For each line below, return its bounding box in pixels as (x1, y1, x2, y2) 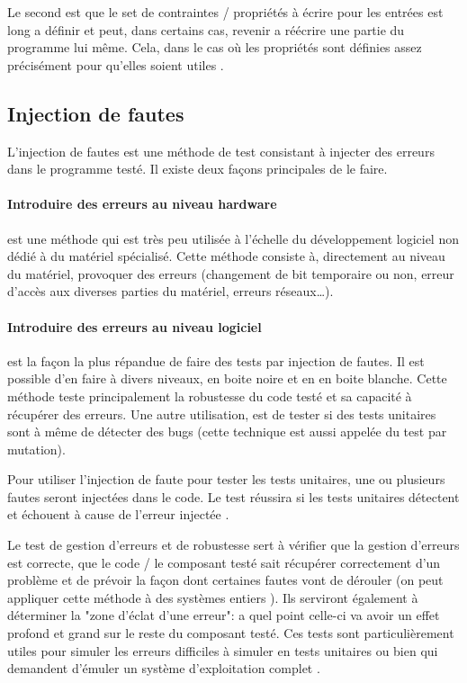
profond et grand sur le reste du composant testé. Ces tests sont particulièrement (7, 624, 454, 643)
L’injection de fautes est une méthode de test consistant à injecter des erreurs (7, 141, 435, 160)
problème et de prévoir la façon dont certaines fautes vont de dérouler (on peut (7, 571, 444, 589)
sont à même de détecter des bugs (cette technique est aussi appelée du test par (7, 422, 447, 441)
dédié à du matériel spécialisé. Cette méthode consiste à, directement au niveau (7, 247, 445, 265)
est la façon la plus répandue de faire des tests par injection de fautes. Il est (7, 351, 425, 370)
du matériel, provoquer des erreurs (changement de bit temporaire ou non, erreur (7, 264, 454, 283)
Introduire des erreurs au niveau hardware (7, 194, 277, 213)
